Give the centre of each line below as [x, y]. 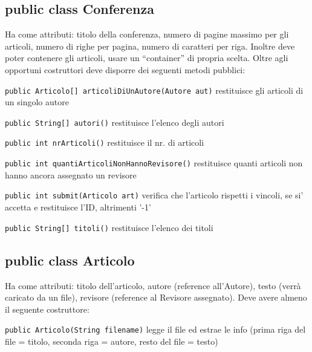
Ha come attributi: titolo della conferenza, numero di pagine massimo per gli [147, 34]
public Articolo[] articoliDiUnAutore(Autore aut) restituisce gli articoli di [154, 90]
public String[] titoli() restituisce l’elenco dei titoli [109, 227]
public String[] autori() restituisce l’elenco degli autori [115, 122]
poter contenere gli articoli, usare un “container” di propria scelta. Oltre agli [147, 58]
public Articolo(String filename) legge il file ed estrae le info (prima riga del [155, 329]
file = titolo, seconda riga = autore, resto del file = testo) [112, 341]
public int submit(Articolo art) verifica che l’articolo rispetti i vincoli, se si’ [154, 195]
